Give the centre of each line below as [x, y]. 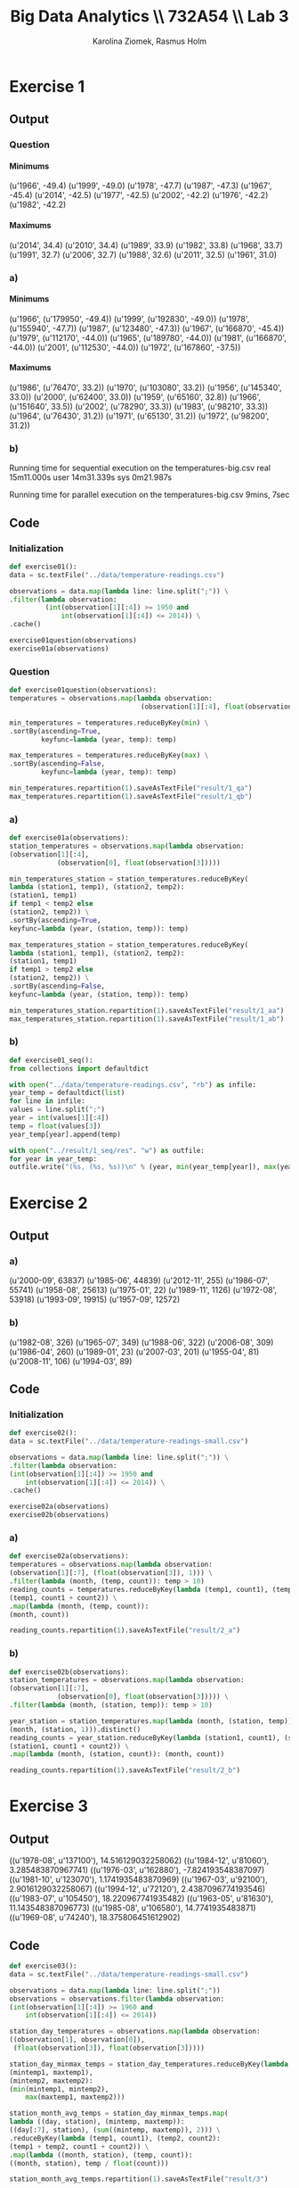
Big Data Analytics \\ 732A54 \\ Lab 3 [149, 17]
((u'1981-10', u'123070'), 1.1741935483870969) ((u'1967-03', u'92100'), [139, 1879]
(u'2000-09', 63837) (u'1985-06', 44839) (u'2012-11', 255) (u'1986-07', [139, 1280]
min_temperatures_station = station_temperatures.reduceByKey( [129, 879]
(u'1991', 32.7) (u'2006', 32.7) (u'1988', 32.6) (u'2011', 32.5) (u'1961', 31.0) [143, 254]
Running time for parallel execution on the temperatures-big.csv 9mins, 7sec [149, 495]
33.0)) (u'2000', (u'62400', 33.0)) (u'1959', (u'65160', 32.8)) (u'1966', [135, 397]
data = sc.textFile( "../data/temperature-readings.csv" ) [117, 575]
